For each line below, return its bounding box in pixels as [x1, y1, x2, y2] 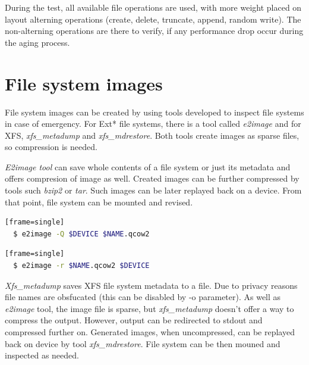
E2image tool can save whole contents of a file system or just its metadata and [5, 160, 291, 173]
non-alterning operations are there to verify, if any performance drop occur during [5, 24, 304, 37]
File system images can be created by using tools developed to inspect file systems [5, 105, 304, 118]
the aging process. [5, 36, 70, 48]
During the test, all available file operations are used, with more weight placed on [5, 1, 302, 13]
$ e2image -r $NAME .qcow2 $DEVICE [13, 261, 150, 270]
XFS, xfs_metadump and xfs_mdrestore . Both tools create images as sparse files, [5, 129, 299, 141]
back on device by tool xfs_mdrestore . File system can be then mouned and [5, 337, 280, 350]
